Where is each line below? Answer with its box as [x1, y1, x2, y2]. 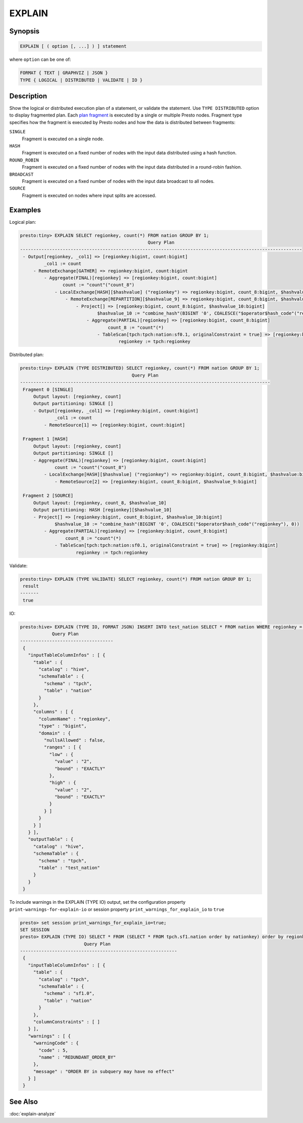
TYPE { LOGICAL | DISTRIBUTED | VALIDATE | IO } [20, 77, 143, 83]
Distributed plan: [9, 352, 44, 358]
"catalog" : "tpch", [38, 976, 89, 982]
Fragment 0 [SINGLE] [23, 386, 74, 392]
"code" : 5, [38, 1047, 68, 1053]
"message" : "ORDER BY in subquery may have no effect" [33, 1068, 175, 1074]
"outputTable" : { [28, 836, 74, 843]
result [23, 583, 39, 589]
